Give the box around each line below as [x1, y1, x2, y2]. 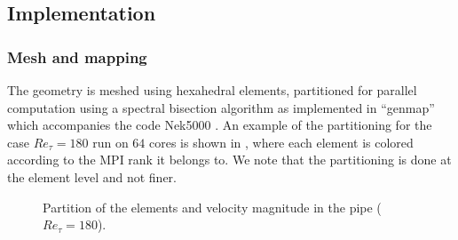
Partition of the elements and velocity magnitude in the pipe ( [43, 197, 382, 216]
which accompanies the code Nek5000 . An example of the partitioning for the [7, 116, 432, 134]
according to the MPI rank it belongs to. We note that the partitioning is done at [7, 150, 452, 169]
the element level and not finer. [7, 167, 177, 186]
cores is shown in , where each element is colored [149, 132, 414, 151]
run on [92, 132, 129, 151]
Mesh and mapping [7, 45, 147, 68]
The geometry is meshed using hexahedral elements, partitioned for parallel [7, 81, 417, 99]
